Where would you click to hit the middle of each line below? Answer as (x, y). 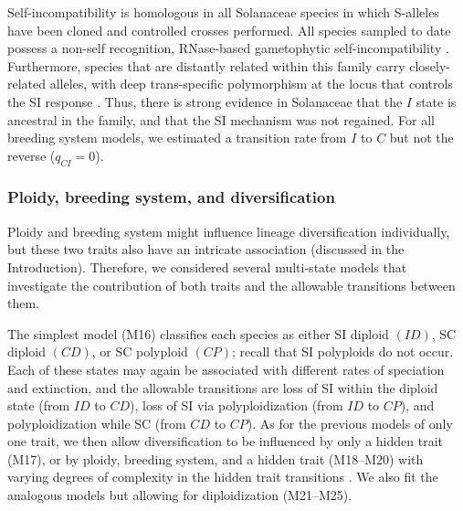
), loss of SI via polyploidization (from (236, 405)
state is (436, 101)
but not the (421, 138)
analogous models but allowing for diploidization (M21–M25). (180, 495)
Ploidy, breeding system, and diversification (171, 197)
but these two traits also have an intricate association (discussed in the (206, 249)
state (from (39, 405)
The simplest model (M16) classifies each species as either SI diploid (198, 333)
